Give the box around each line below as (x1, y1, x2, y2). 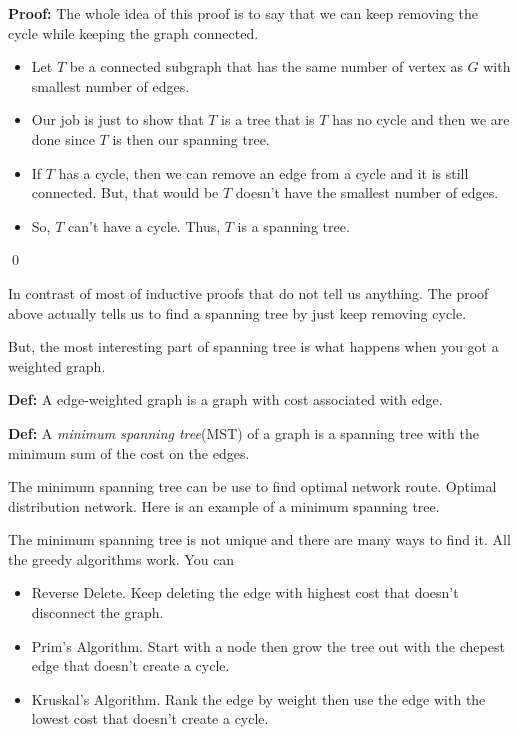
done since (31, 128, 95, 149)
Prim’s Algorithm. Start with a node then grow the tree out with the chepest (31, 635, 505, 656)
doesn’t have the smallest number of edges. (235, 182, 499, 203)
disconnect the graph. (31, 602, 164, 623)
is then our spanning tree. (112, 128, 270, 149)
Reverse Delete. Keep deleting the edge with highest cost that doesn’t (31, 582, 459, 603)
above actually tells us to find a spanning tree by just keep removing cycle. (8, 302, 467, 323)
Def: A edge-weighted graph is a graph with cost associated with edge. (8, 389, 443, 410)
